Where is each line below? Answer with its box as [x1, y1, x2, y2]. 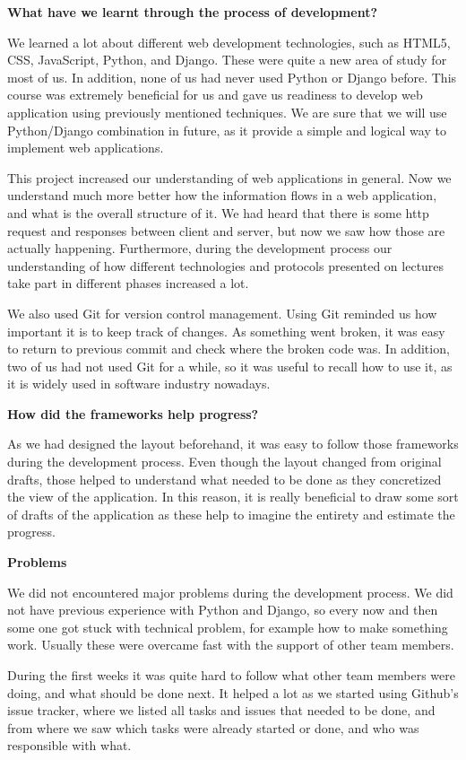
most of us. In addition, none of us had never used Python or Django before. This [7, 67, 457, 86]
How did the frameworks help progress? [7, 404, 259, 423]
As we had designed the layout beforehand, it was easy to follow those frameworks [7, 434, 459, 453]
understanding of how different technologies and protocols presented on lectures [7, 256, 444, 275]
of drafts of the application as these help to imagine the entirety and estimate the [7, 504, 455, 523]
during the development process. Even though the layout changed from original [7, 452, 442, 471]
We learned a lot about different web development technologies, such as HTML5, [7, 32, 451, 51]
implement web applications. [7, 138, 164, 157]
